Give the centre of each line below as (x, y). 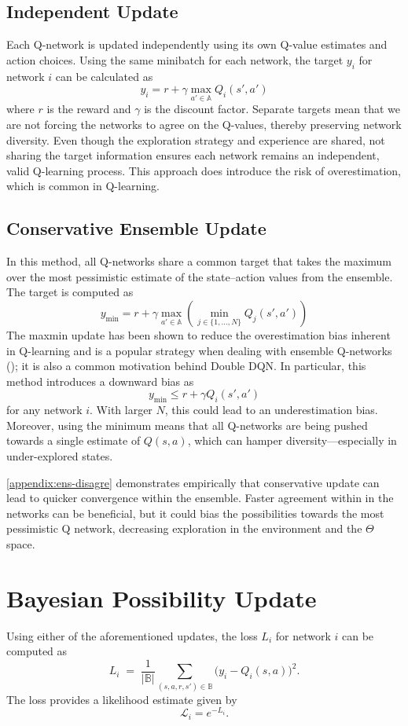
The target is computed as (70, 292)
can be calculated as (104, 76)
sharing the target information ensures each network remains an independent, (193, 155)
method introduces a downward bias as (100, 381)
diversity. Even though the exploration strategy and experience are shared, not (196, 139)
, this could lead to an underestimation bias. (271, 410)
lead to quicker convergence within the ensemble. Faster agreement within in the (200, 498)
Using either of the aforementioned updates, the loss (132, 635)
